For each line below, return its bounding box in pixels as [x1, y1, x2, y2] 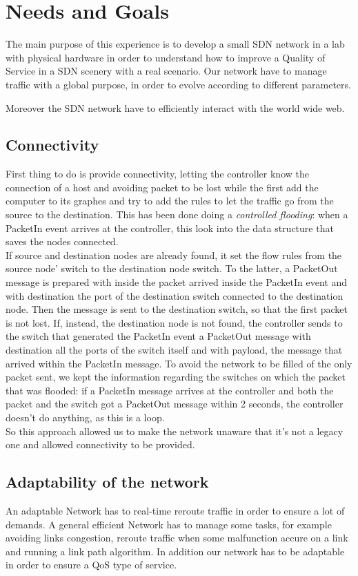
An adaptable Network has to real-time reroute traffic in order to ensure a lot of [6, 503, 345, 517]
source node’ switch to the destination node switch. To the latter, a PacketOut [6, 261, 338, 276]
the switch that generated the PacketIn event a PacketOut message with [6, 329, 311, 343]
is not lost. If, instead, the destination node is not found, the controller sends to [6, 315, 343, 329]
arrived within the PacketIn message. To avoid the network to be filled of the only [6, 356, 352, 370]
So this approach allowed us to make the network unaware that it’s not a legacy [6, 423, 344, 438]
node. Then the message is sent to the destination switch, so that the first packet [6, 302, 348, 316]
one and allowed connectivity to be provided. [6, 437, 195, 452]
